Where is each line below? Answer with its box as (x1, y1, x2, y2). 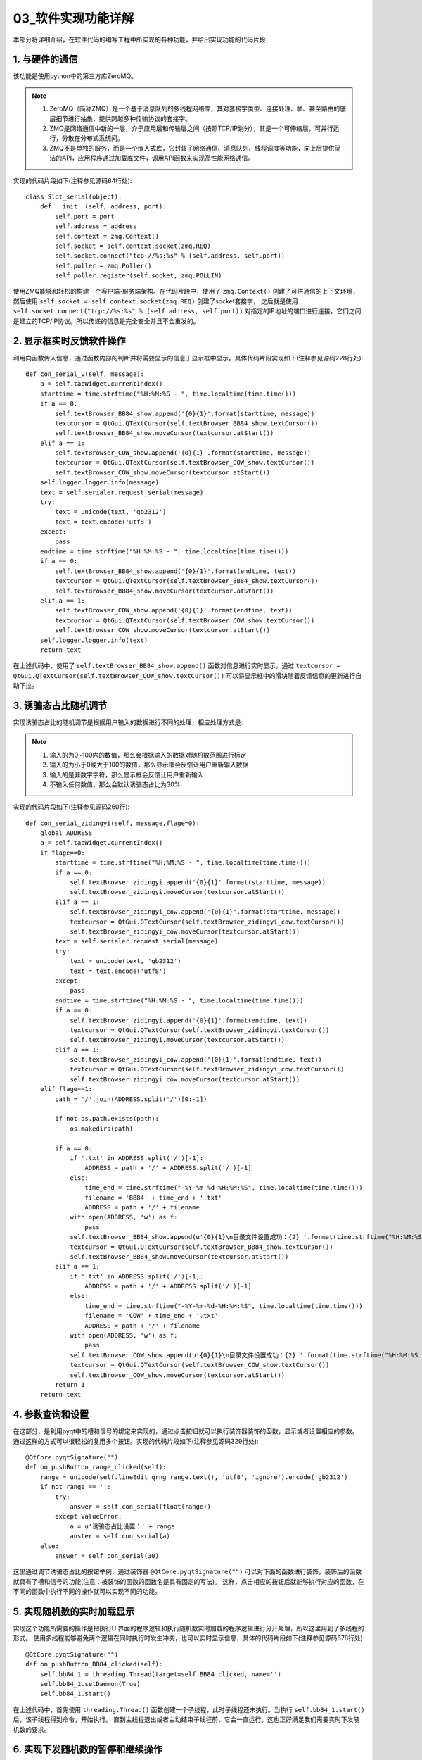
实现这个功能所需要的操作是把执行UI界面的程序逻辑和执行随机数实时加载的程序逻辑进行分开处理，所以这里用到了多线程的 (13, 1624, 365, 1633)
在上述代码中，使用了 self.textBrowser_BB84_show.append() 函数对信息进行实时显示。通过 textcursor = (13, 662, 340, 670)
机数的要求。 (13, 1725, 51, 1733)
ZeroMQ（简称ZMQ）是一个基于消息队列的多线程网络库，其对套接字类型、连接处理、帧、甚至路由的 (49, 104, 340, 113)
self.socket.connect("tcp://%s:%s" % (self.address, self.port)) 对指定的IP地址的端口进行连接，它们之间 (13, 307, 362, 315)
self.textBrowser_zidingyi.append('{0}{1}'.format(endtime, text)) (70, 1016, 307, 1024)
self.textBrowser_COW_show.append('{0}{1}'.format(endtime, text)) (55, 606, 293, 615)
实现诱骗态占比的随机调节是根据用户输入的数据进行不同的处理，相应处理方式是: (13, 718, 243, 727)
